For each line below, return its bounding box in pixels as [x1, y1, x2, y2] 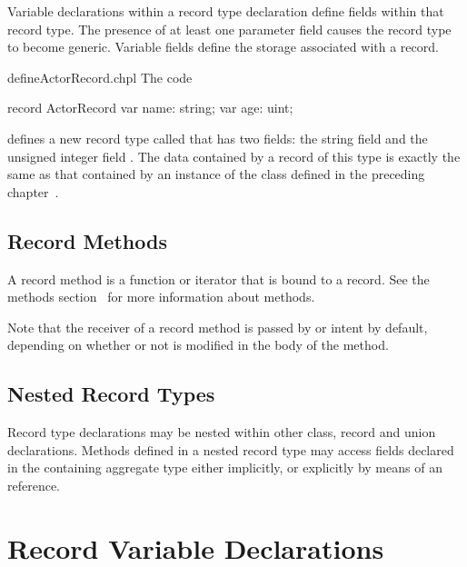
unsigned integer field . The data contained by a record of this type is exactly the [7, 146, 461, 165]
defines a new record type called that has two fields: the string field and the [7, 128, 428, 147]
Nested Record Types [7, 380, 215, 408]
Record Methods [7, 226, 167, 254]
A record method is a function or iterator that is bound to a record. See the [7, 269, 430, 288]
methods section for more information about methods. [7, 287, 315, 306]
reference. [7, 475, 61, 494]
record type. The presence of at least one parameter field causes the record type [7, 19, 452, 38]
